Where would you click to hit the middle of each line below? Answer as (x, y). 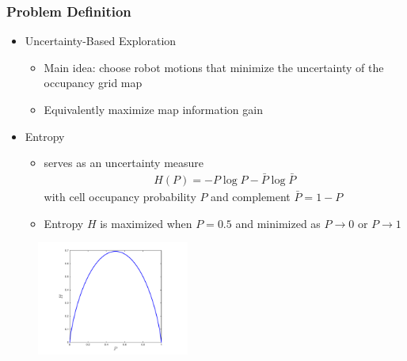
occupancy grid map (93, 83)
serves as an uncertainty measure (124, 163)
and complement (251, 197)
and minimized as (278, 223)
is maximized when (146, 223)
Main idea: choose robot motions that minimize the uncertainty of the (214, 67)
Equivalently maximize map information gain (153, 109)
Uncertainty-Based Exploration (101, 41)
